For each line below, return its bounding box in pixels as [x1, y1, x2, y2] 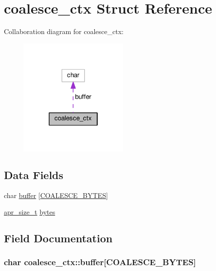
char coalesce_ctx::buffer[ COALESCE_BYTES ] [4, 256, 196, 268]
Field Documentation [4, 230, 113, 245]
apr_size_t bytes [4, 206, 55, 217]
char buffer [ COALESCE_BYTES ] [4, 190, 108, 200]
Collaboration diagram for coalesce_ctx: [4, 26, 124, 36]
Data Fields [4, 167, 64, 182]
